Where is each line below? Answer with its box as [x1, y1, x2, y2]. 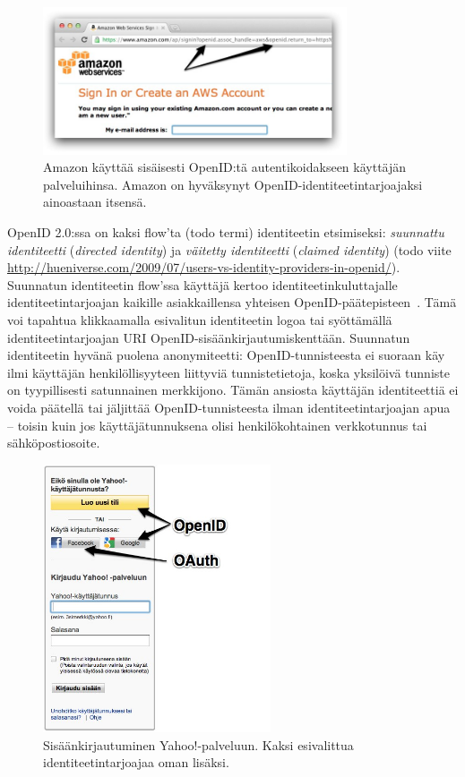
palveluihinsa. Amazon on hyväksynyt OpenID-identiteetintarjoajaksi [43, 175, 423, 193]
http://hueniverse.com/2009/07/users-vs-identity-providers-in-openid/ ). [7, 258, 400, 277]
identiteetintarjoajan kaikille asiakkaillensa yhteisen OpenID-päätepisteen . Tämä [7, 293, 457, 312]
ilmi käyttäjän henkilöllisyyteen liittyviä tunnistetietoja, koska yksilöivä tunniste [7, 363, 450, 381]
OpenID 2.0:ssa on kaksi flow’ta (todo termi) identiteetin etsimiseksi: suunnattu [7, 223, 444, 242]
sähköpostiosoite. [7, 433, 100, 452]
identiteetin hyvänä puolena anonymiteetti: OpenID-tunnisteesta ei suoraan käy [7, 346, 445, 364]
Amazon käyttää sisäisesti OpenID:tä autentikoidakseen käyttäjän [43, 158, 407, 176]
